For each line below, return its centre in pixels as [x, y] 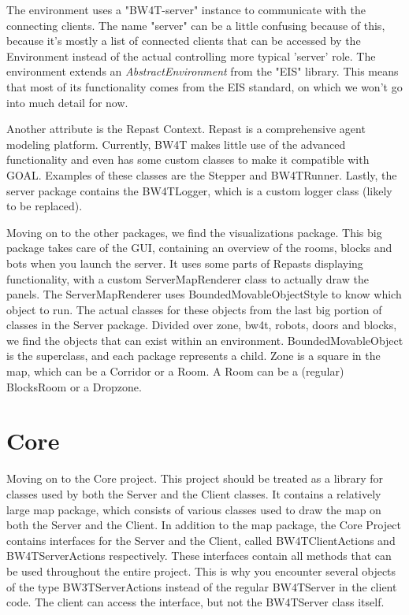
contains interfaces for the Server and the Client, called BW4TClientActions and [201, 540]
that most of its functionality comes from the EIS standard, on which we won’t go [204, 86]
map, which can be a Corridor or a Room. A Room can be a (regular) [175, 371]
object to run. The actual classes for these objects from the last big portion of [194, 309]
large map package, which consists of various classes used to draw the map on [194, 509]
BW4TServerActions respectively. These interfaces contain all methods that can [199, 556]
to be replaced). [45, 206]
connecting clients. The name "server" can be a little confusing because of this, [196, 25]
